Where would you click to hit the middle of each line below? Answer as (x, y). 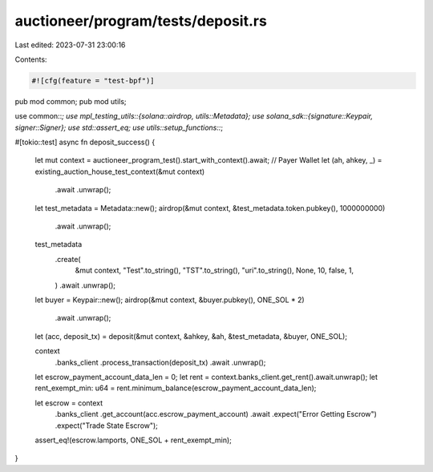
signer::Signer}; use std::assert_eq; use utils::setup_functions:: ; (119, 127)
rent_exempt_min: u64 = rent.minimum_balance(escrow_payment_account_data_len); (176, 388)
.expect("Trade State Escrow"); (106, 426)
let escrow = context (69, 403)
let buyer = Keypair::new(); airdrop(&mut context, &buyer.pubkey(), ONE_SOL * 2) (170, 300)
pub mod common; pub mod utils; (71, 101)
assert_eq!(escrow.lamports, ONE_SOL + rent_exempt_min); (134, 440)
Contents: (31, 59)
